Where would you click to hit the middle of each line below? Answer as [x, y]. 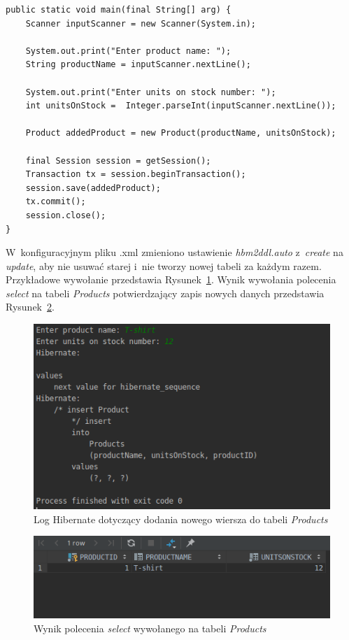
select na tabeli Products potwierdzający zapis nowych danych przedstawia [165, 293]
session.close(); [66, 215]
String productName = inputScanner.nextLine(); [138, 65]
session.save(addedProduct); [93, 188]
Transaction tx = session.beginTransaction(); [136, 175]
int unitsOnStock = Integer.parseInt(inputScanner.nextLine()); [181, 106]
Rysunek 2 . [30, 307]
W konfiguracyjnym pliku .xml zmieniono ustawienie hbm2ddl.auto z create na [174, 252]
